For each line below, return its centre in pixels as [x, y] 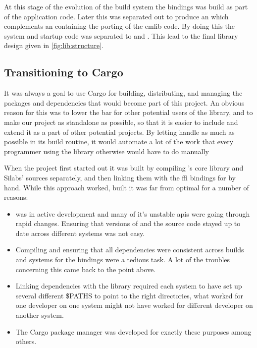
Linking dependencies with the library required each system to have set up [129, 286]
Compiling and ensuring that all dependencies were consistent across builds [130, 250]
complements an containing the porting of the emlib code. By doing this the [119, 26]
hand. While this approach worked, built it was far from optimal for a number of [127, 187]
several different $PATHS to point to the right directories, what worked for [129, 295]
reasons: [16, 197]
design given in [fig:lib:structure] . [54, 45]
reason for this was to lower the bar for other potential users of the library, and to [128, 112]
